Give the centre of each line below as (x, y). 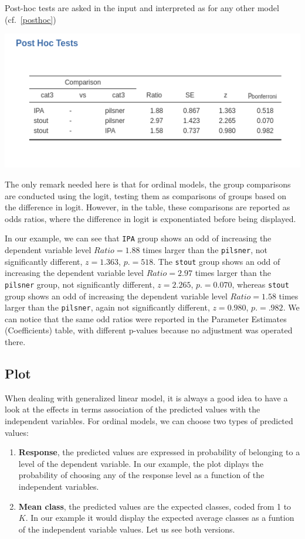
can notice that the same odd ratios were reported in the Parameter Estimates (146, 318)
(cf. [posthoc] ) (30, 19)
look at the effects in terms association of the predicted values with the (133, 409)
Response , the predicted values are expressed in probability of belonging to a (159, 452)
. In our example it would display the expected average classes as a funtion (160, 518)
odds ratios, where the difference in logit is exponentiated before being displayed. (150, 218)
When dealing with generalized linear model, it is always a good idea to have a (146, 398)
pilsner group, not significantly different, (80, 284)
